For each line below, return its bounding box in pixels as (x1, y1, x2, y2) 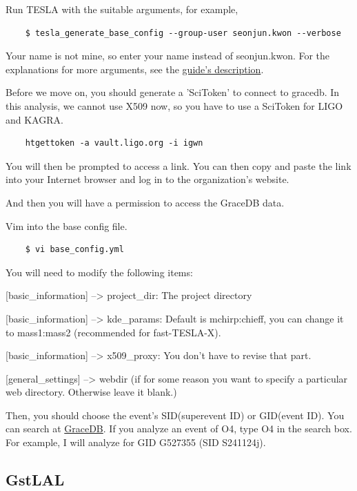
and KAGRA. (6, 112, 63, 126)
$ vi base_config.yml (25, 244, 124, 255)
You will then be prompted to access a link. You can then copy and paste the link (6, 158, 351, 173)
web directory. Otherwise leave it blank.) (6, 385, 177, 399)
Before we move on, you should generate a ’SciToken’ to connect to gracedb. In (6, 85, 340, 99)
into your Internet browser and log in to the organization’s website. (6, 172, 289, 186)
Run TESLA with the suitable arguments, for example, (6, 2, 238, 16)
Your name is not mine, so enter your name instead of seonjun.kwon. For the (6, 48, 330, 63)
